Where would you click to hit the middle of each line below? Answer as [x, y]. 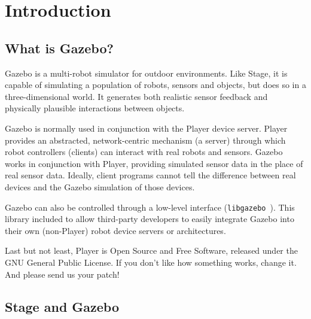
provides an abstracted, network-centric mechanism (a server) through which [145, 140]
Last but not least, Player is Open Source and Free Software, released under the [151, 250]
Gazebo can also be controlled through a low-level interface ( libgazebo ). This [150, 207]
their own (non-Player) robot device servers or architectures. [115, 230]
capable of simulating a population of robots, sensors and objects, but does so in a [155, 85]
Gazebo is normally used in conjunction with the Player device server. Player [146, 128]
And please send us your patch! [62, 274]
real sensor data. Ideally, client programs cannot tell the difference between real [150, 175]
